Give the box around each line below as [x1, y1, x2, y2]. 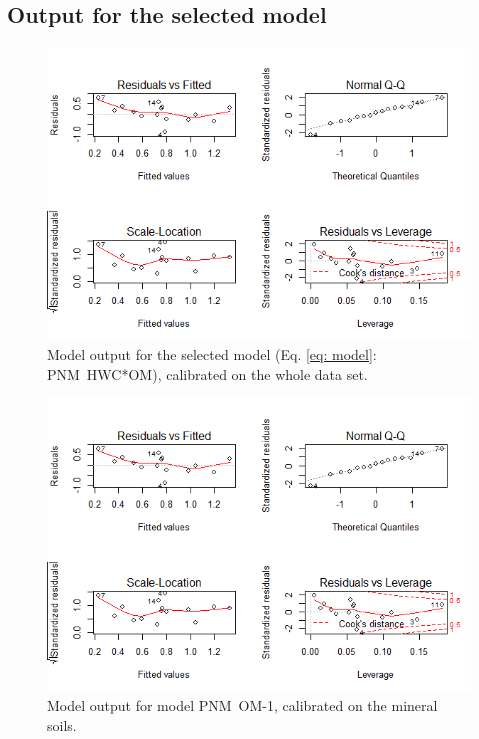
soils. [47, 714, 77, 735]
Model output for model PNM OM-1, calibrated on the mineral [47, 695, 438, 716]
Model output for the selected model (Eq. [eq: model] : [47, 344, 377, 365]
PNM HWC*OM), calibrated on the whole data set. [47, 363, 368, 384]
